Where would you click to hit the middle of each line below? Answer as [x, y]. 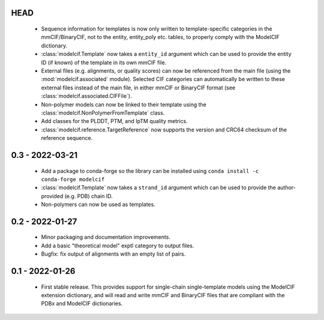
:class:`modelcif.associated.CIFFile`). [86, 96]
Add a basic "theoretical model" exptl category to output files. [118, 246]
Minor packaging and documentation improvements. [106, 237]
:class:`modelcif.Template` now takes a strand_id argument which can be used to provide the [158, 188]
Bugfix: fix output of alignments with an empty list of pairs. [113, 254]
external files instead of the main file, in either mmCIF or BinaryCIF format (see [138, 88]
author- [286, 188]
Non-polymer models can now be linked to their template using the [124, 104]
